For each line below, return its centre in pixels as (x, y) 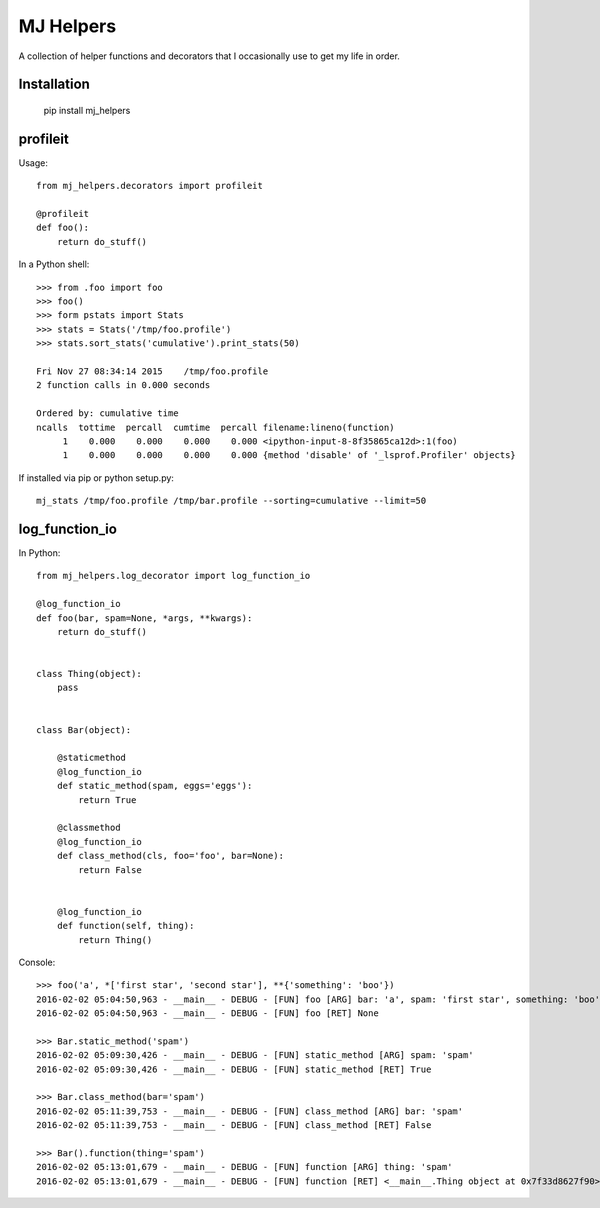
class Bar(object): (84, 729)
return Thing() (115, 939)
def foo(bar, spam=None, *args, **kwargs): (144, 618)
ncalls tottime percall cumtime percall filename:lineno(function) (215, 427)
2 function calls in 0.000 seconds (123, 385)
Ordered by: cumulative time (107, 413)
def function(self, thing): (125, 926)
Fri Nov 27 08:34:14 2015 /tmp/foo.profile (152, 371)
